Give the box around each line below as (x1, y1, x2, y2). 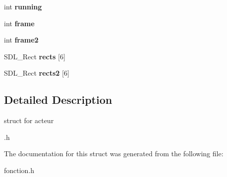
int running (4, 1, 42, 11)
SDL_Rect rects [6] (4, 51, 65, 61)
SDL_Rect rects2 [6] (4, 68, 69, 78)
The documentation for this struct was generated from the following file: (4, 148, 224, 159)
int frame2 (4, 35, 39, 45)
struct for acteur (4, 115, 54, 126)
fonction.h (4, 165, 35, 175)
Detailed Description (4, 92, 113, 107)
